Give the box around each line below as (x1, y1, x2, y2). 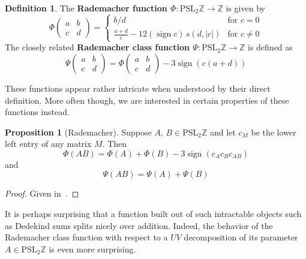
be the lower (251, 125, 296, 138)
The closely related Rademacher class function (5, 41, 190, 53)
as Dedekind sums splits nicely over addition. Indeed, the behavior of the (5, 219, 273, 231)
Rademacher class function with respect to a (5, 231, 168, 243)
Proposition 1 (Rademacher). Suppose (5, 125, 152, 138)
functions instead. (5, 106, 70, 118)
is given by (226, 2, 265, 14)
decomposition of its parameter (184, 231, 298, 243)
